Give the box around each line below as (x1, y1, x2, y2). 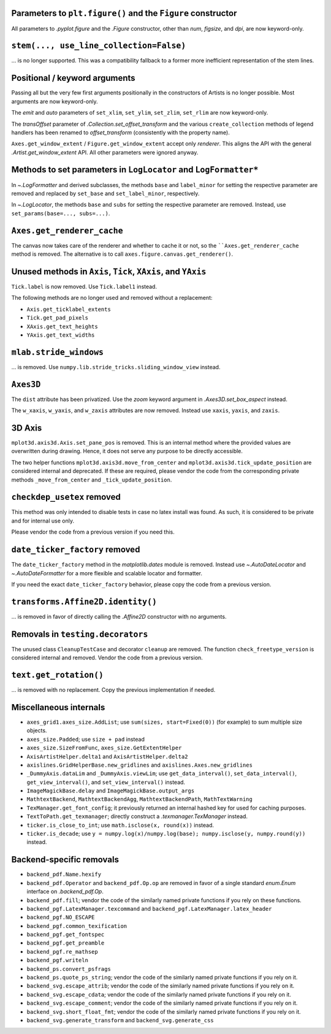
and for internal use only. (11, 517, 75, 524)
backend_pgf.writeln (26, 957, 89, 964)
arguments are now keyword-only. (11, 98, 98, 105)
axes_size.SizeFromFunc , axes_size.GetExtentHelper (26, 744, 182, 751)
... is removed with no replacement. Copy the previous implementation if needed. (11, 686, 216, 694)
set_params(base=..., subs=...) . (11, 209, 110, 217)
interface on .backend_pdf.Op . (26, 888, 104, 895)
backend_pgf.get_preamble (26, 940, 105, 947)
